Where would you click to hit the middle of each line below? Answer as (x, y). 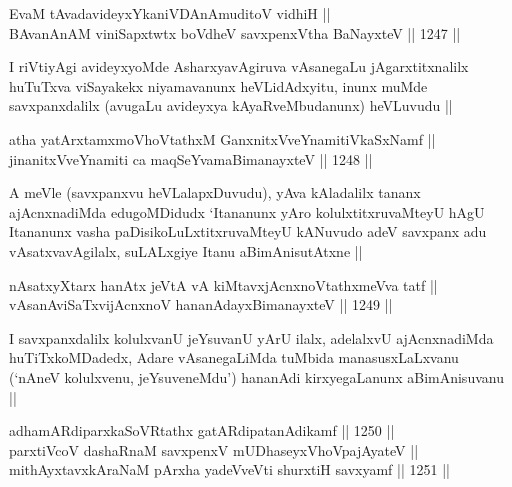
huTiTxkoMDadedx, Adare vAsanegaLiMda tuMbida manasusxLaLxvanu (234, 357)
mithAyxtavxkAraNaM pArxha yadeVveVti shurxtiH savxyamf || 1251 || (229, 469)
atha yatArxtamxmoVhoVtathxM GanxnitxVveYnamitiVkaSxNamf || (222, 138)
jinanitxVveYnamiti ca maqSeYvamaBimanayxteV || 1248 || (191, 158)
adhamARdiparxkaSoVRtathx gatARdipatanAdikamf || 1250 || (202, 430)
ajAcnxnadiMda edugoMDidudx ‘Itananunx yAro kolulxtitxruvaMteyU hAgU (247, 211)
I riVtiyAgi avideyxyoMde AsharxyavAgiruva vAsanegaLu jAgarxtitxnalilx (239, 66)
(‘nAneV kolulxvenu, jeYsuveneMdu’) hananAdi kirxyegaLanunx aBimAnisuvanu (256, 376)
